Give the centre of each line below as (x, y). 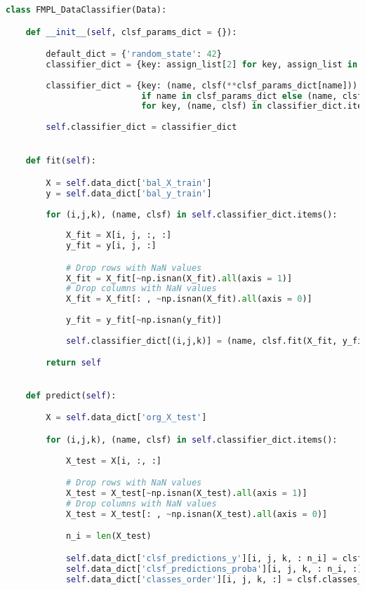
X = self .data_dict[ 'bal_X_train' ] (129, 183)
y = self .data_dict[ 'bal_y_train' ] (129, 193)
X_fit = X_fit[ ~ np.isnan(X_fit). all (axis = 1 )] (179, 278)
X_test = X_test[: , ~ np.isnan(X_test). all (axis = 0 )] (197, 514)
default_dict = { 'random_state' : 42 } (134, 54)
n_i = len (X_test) (108, 536)
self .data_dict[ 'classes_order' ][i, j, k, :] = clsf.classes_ (214, 579)
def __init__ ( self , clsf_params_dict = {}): (131, 32)
